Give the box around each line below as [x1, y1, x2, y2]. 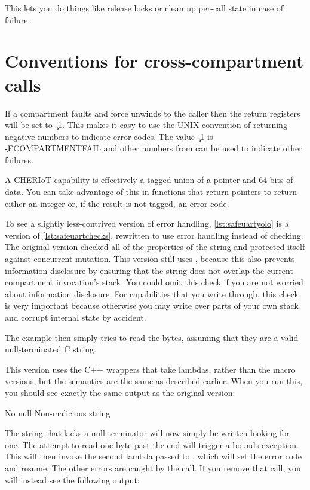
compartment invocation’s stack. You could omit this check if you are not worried [5, 276, 303, 288]
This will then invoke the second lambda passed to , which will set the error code [5, 450, 302, 462]
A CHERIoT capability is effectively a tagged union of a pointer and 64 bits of [5, 174, 293, 186]
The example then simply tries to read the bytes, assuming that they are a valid [5, 331, 299, 343]
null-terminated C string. [5, 343, 97, 355]
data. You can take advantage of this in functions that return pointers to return [5, 185, 297, 198]
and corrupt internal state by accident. [5, 311, 146, 323]
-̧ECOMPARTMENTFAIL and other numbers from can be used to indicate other [5, 142, 302, 154]
